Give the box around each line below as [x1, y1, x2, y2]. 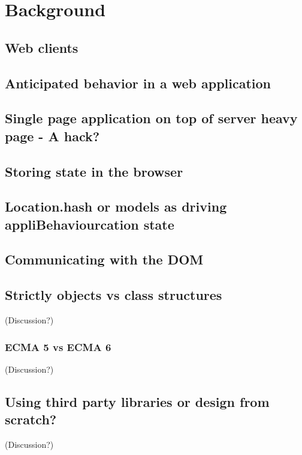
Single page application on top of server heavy [5, 109, 298, 127]
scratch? [5, 410, 57, 429]
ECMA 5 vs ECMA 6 [5, 339, 111, 354]
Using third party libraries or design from [5, 392, 270, 411]
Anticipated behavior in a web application [5, 73, 271, 92]
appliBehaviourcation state [5, 215, 174, 233]
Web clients [5, 38, 78, 56]
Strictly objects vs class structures [5, 286, 222, 304]
